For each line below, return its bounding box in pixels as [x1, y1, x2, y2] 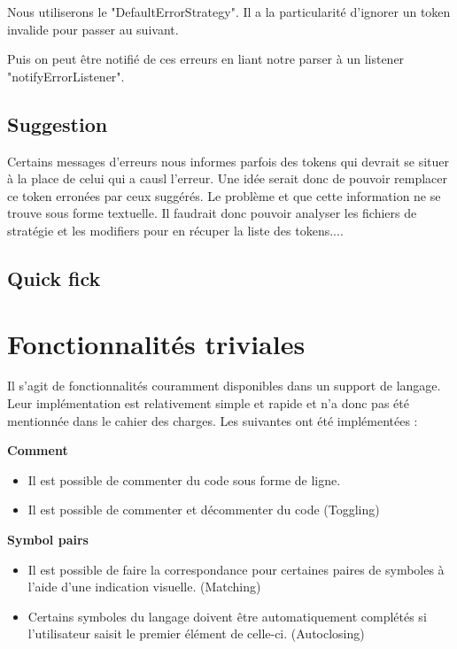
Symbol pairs [7, 530, 89, 549]
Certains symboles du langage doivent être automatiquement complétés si [27, 607, 427, 625]
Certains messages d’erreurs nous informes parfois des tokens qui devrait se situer [7, 151, 449, 170]
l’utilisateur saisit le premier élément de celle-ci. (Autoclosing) [27, 624, 365, 643]
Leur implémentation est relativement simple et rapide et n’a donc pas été [7, 394, 409, 413]
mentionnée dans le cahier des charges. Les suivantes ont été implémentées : [7, 411, 418, 429]
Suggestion [7, 110, 108, 137]
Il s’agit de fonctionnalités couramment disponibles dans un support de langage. [7, 376, 441, 395]
